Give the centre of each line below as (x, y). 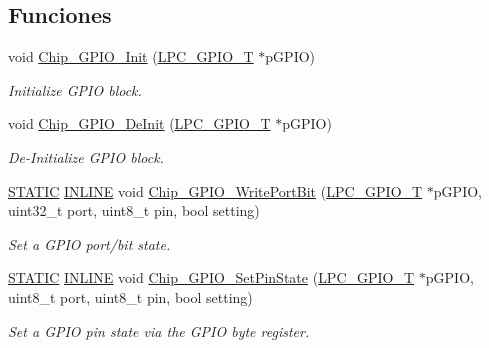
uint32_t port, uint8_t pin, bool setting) (134, 210)
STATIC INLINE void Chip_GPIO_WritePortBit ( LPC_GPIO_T (215, 190)
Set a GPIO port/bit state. (89, 243)
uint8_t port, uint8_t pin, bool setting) (130, 296)
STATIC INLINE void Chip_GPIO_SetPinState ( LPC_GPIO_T (211, 277)
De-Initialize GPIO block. (86, 156)
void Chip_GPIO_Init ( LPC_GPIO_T (131, 56)
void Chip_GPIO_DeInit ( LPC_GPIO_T (139, 123)
